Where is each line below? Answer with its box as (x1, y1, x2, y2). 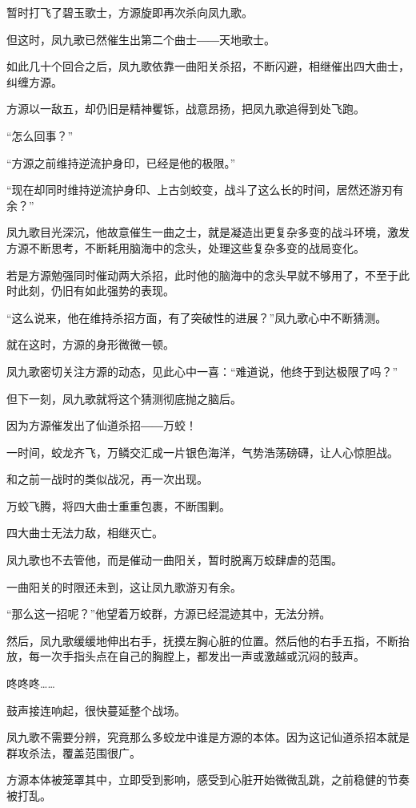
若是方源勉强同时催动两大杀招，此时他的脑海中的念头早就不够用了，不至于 (6, 266, 398, 283)
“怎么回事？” (6, 127, 74, 143)
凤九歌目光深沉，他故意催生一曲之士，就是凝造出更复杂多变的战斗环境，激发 (6, 224, 410, 240)
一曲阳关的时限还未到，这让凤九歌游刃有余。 (6, 578, 242, 595)
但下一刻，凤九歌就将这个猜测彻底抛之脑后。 (6, 390, 242, 406)
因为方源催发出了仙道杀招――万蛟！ (6, 417, 197, 434)
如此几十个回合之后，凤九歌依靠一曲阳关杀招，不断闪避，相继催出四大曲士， (6, 58, 410, 75)
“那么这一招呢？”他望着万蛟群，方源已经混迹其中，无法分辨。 (6, 605, 331, 622)
